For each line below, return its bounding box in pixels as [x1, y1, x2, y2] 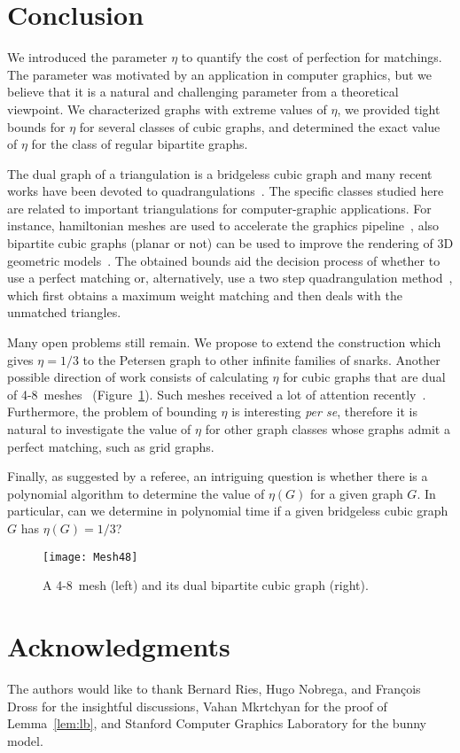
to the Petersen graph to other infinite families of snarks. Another [82, 350, 441, 369]
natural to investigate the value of [7, 420, 191, 438]
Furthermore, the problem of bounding [7, 402, 217, 421]
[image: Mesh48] [43, 550, 138, 563]
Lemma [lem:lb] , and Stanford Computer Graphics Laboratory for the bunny [7, 714, 426, 733]
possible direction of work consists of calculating [7, 368, 269, 386]
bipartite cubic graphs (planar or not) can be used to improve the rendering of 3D [7, 234, 454, 252]
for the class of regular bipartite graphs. [31, 135, 248, 153]
